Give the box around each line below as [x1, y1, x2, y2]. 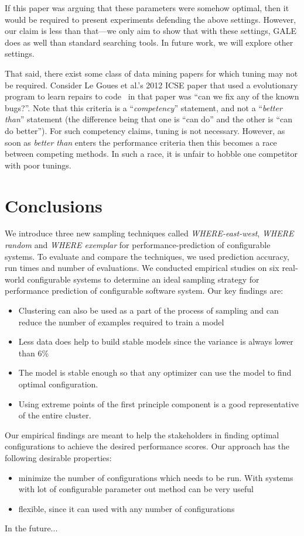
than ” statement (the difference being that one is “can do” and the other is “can [5, 113, 293, 125]
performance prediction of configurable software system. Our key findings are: [5, 284, 283, 297]
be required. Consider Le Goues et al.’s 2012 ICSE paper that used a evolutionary [5, 78, 298, 91]
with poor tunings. [5, 159, 71, 171]
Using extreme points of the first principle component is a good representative [18, 397, 299, 410]
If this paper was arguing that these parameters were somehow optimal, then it [5, 2, 289, 13]
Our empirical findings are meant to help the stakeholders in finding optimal [5, 428, 279, 441]
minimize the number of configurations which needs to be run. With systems [18, 471, 293, 483]
